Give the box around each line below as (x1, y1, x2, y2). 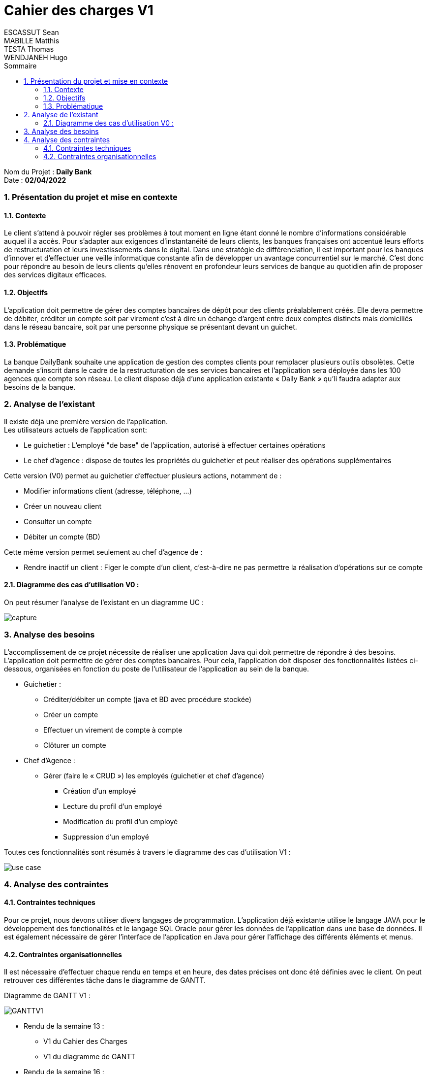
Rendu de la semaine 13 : (24, 1022, 104, 1031)
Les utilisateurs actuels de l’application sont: (4, 425, 147, 434)
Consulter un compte (24, 517, 92, 526)
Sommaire (4, 61, 37, 70)
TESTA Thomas (4, 44, 54, 53)
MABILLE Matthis (4, 36, 60, 45)
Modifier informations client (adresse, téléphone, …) (24, 486, 192, 495)
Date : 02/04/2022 (4, 175, 66, 184)
